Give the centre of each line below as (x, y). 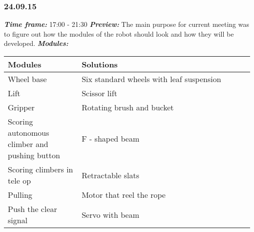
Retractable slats (110, 175)
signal (18, 220)
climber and (28, 144)
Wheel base (27, 79)
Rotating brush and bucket (128, 107)
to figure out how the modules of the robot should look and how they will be (119, 33)
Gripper (21, 107)
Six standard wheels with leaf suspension (151, 79)
